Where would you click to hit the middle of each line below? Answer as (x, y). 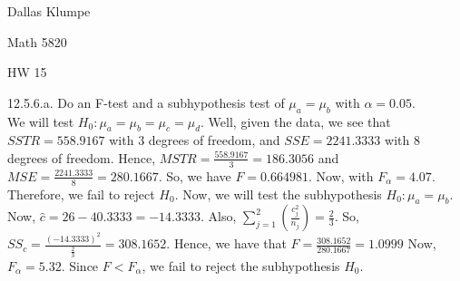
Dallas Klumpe (49, 11)
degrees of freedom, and (214, 140)
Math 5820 (37, 41)
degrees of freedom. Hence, (82, 157)
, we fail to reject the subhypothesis (241, 265)
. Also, (219, 216)
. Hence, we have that (226, 243)
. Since (80, 265)
